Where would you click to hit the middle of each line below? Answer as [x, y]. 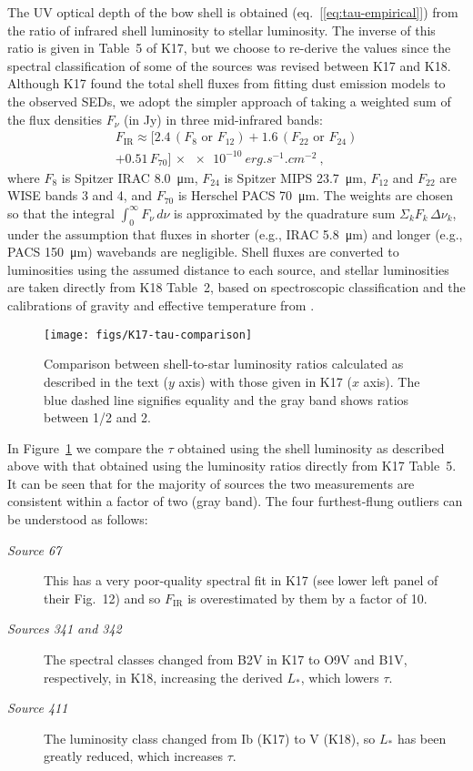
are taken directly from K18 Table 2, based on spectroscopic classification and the [236, 287]
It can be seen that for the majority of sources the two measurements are [211, 483]
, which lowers [340, 677]
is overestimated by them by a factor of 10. [307, 598]
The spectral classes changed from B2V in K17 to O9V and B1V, [226, 659]
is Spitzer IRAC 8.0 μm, [130, 177]
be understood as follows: [78, 519]
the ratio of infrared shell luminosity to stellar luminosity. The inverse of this [221, 30]
